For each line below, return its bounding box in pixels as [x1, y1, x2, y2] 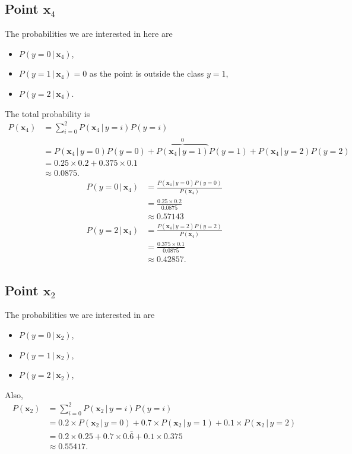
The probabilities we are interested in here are [5, 27, 173, 40]
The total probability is [5, 107, 90, 119]
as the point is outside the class [89, 67, 204, 80]
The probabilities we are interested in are [5, 308, 155, 321]
